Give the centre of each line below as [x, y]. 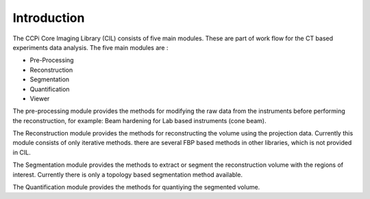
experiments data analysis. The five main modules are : [90, 47]
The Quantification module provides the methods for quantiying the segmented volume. [136, 187]
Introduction [49, 18]
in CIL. [22, 152]
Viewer [40, 98]
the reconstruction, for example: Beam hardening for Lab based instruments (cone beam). [139, 120]
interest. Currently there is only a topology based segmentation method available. [128, 174]
